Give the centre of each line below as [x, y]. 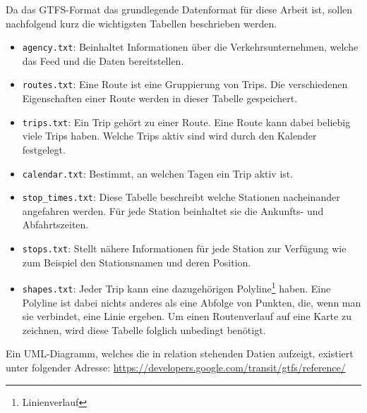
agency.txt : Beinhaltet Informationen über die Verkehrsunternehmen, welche [190, 47]
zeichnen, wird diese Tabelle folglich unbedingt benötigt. [144, 329]
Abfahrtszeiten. [55, 224]
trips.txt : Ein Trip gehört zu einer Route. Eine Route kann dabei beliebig [186, 122]
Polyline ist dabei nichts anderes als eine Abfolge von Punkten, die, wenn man [192, 302]
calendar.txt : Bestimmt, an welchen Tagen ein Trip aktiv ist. [158, 173]
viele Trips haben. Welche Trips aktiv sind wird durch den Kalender [169, 136]
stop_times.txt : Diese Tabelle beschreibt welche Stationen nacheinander [181, 197]
